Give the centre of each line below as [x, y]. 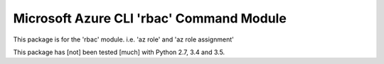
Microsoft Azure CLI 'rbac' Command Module [150, 18]
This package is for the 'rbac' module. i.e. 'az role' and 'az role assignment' [123, 39]
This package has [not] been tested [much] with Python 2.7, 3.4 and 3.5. [119, 52]
